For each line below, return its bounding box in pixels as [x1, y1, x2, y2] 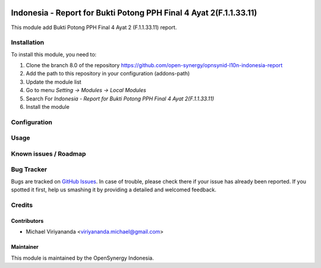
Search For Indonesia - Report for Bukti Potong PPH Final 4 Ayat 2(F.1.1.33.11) [26, 95, 214, 102]
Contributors [11, 217, 44, 224]
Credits [11, 201, 33, 209]
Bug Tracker [11, 165, 48, 174]
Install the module [26, 103, 70, 110]
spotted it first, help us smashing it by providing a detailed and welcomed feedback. [11, 186, 216, 193]
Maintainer [11, 244, 39, 251]
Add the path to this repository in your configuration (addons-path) [26, 70, 190, 77]
